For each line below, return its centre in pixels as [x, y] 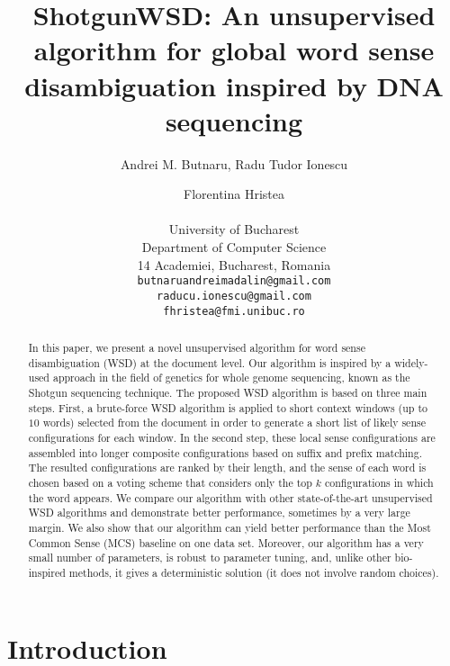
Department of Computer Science [234, 247]
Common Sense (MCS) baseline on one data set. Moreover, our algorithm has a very [226, 542]
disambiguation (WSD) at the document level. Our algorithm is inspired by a [210, 362]
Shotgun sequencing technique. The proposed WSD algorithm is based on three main [228, 392]
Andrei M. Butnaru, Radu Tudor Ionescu [234, 163]
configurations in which [379, 482]
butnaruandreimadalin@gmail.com [234, 281]
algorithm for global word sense [234, 50]
